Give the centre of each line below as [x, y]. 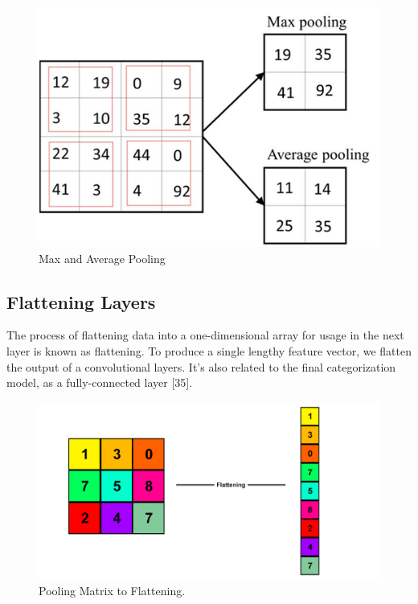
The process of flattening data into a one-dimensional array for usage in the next [205, 335]
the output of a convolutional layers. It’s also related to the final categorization [201, 366]
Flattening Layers [81, 301]
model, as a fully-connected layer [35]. [100, 382]
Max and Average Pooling [102, 258]
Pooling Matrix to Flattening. [112, 591]
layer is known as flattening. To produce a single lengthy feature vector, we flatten [209, 350]
